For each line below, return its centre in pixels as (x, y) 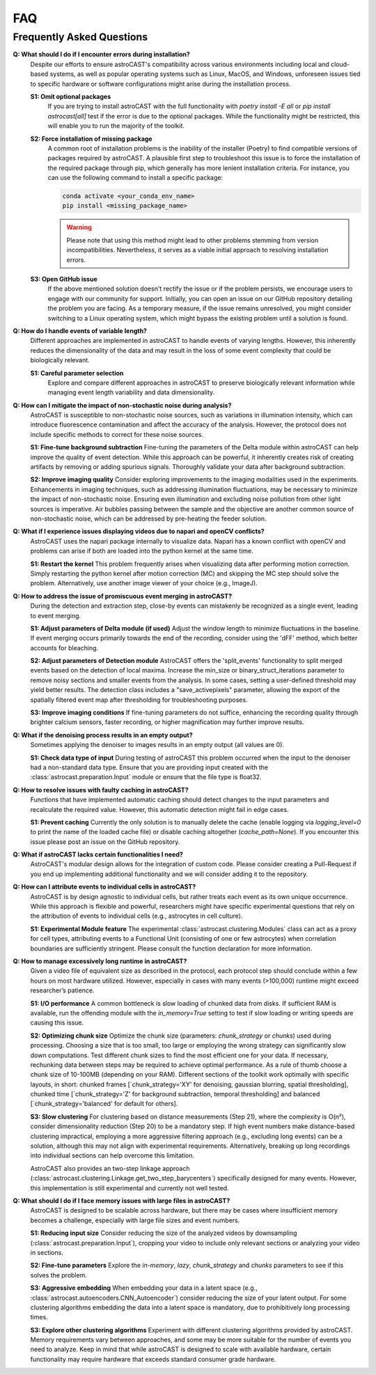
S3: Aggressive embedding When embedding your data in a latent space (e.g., (144, 1288)
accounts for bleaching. (64, 647)
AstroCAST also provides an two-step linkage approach (110, 1168)
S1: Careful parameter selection (77, 373)
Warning (79, 227)
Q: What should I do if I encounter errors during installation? (102, 54)
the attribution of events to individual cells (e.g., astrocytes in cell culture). (136, 916)
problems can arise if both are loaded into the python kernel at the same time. (142, 551)
